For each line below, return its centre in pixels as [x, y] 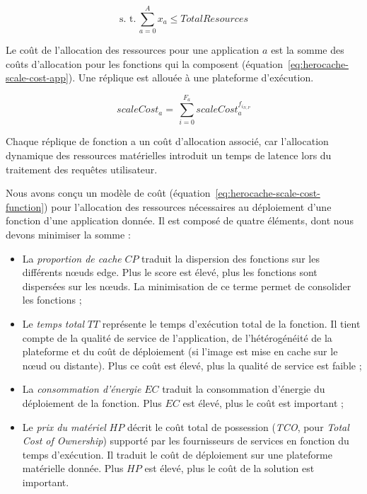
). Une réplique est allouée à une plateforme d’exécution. [191, 77]
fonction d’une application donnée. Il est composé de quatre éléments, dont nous [180, 220]
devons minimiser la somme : [68, 234]
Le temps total [53, 323]
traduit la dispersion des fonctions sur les [231, 258]
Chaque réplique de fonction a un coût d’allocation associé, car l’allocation [167, 141]
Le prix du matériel [64, 426]
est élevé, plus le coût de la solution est [229, 468]
